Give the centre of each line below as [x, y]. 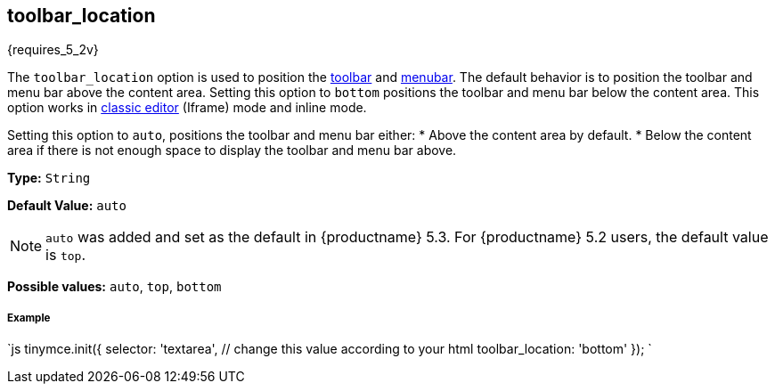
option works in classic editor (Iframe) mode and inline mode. [187, 108]
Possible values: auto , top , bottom [114, 287]
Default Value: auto [67, 206]
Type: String [49, 178]
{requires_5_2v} [53, 50]
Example [29, 318]
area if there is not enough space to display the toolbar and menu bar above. [232, 151]
